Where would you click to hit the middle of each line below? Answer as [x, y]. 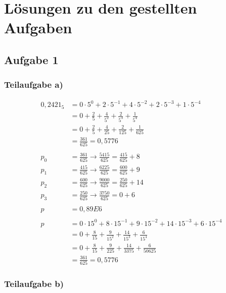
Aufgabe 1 [31, 59]
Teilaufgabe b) [34, 283]
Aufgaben [38, 27]
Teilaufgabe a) [34, 84]
